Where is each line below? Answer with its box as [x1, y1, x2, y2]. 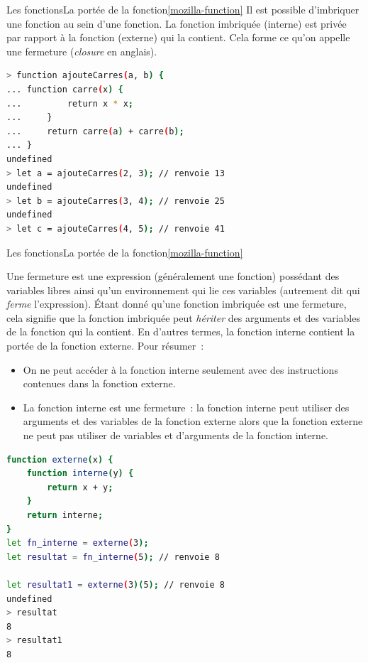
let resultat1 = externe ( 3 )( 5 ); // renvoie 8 [6, 579, 225, 590]
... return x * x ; [6, 98, 134, 109]
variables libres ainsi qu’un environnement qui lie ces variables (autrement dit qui [6, 282, 360, 297]
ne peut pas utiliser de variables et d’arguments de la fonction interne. [23, 428, 328, 443]
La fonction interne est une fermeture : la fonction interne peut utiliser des [23, 399, 350, 414]
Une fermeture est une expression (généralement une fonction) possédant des [6, 269, 340, 284]
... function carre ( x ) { [6, 84, 123, 95]
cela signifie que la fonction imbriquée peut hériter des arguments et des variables [6, 310, 360, 325]
